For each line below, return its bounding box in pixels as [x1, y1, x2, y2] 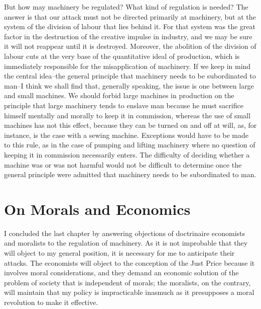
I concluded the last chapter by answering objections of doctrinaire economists [4, 227, 245, 238]
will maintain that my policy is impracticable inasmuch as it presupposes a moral [4, 287, 254, 297]
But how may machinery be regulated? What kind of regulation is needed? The [4, 2, 248, 12]
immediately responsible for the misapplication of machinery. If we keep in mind [4, 60, 251, 71]
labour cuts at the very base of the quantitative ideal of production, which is [4, 50, 240, 61]
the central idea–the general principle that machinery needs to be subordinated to [4, 70, 256, 81]
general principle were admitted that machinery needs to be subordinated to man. [4, 169, 256, 180]
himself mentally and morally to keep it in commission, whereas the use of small [4, 110, 250, 120]
